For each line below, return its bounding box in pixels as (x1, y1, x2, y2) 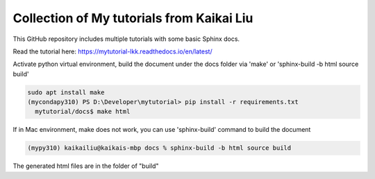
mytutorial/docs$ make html (35, 108, 131, 116)
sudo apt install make (27, 88, 105, 96)
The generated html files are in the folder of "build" (12, 162, 159, 170)
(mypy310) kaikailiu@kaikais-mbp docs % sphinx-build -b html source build (27, 144, 292, 152)
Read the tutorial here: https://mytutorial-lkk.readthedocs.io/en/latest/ (12, 47, 212, 56)
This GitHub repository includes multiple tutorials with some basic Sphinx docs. (12, 35, 240, 43)
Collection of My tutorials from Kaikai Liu (12, 10, 253, 26)
